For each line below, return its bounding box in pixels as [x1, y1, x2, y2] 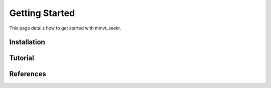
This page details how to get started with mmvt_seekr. [9, 25, 121, 31]
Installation [9, 38, 45, 46]
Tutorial [9, 54, 35, 62]
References [9, 70, 46, 78]
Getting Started [9, 7, 75, 18]
